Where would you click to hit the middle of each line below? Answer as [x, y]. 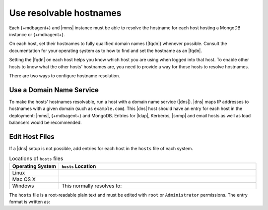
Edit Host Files [32, 136]
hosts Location [79, 166]
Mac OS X [24, 179]
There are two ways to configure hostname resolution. [65, 76]
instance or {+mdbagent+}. [37, 34]
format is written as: [30, 202]
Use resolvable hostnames [65, 13]
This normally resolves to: [92, 186]
